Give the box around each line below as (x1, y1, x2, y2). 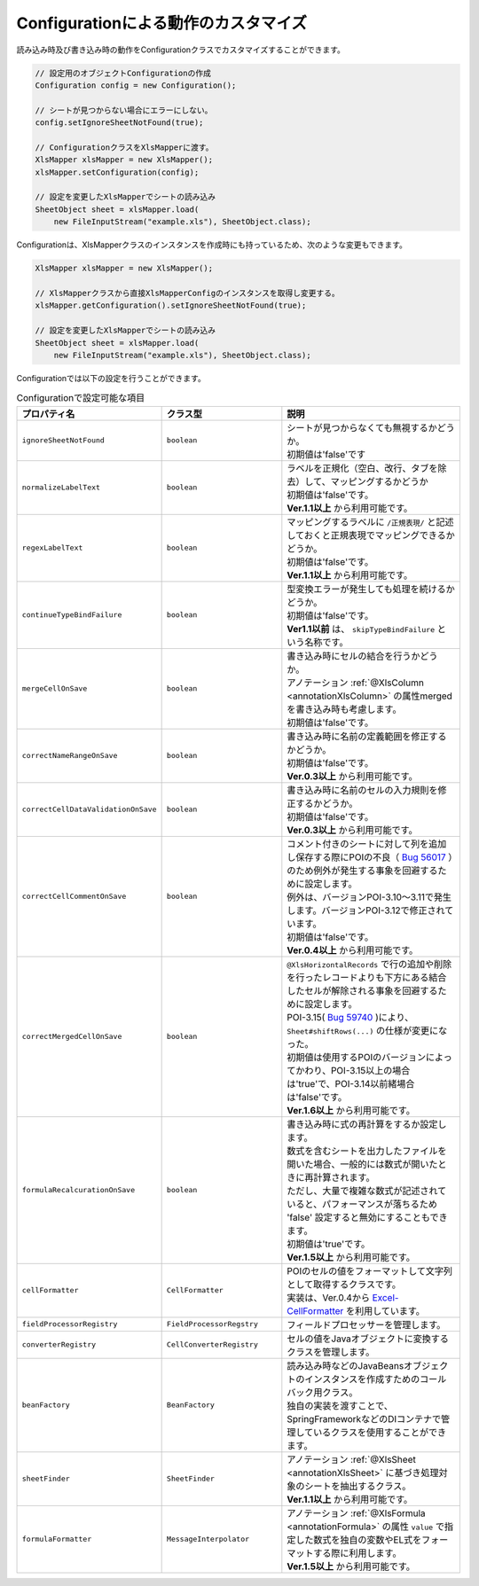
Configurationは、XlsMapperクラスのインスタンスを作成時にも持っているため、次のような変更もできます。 (16, 239, 408, 250)
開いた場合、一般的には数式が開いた (287, 1158, 438, 1170)
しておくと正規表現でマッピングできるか (287, 528, 456, 541)
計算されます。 (313, 1171, 375, 1184)
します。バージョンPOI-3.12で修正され (287, 904, 445, 917)
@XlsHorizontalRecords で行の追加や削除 (287, 957, 452, 970)
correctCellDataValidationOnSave (21, 805, 157, 815)
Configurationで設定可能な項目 (16, 392, 145, 404)
